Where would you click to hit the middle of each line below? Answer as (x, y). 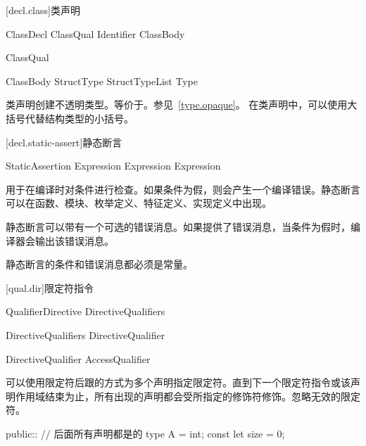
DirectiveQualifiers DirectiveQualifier (86, 334)
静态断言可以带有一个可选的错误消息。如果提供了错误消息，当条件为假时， (178, 226)
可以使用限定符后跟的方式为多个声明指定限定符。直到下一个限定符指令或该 (178, 382)
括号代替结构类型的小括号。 (70, 118)
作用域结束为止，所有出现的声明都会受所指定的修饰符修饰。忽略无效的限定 (188, 396)
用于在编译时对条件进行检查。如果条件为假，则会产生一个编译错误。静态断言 (183, 189)
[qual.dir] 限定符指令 (50, 287)
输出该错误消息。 (74, 240)
